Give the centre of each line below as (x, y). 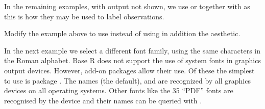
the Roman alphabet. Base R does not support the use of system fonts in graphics (132, 60)
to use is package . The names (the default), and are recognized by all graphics (127, 80)
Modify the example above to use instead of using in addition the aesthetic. (122, 33)
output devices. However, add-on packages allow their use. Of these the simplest (129, 70)
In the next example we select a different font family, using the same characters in (132, 50)
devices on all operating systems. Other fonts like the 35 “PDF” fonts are (119, 90)
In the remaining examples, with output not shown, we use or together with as (127, 6)
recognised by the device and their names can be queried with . (103, 100)
